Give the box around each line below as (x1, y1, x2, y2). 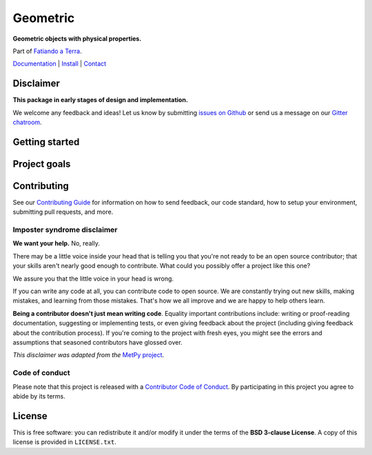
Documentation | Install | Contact (12, 59, 107, 68)
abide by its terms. (12, 392, 65, 400)
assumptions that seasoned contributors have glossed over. (12, 338, 183, 346)
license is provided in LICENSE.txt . (12, 438, 117, 446)
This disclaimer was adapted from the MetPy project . (12, 351, 165, 359)
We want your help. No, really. (12, 239, 100, 247)
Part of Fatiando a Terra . (12, 47, 82, 55)
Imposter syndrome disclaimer (12, 225, 118, 234)
